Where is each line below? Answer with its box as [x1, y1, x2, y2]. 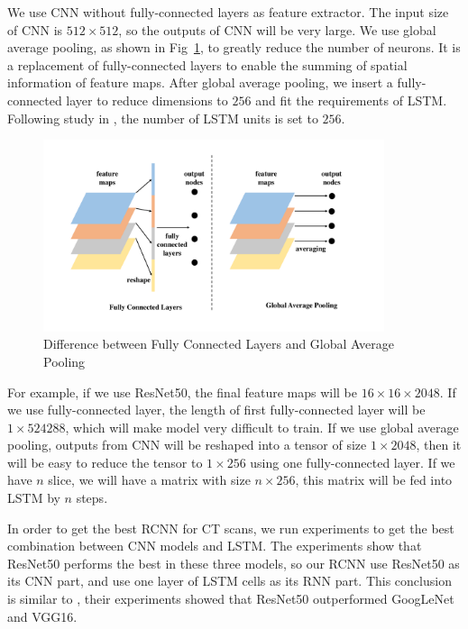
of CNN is [7, 20, 63, 39]
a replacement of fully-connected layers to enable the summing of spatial [7, 55, 408, 74]
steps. [76, 488, 108, 507]
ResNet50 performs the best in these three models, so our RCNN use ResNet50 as [7, 553, 460, 572]
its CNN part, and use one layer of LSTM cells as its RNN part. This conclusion [7, 571, 452, 590]
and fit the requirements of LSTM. [255, 90, 447, 109]
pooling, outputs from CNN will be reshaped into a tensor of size [7, 435, 367, 454]
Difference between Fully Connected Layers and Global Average [43, 334, 394, 353]
